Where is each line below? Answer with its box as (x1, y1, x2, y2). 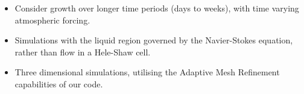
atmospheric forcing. (14, 13, 90, 26)
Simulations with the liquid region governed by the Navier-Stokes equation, (14, 34, 293, 46)
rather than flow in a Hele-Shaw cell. (14, 45, 151, 58)
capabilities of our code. (14, 77, 103, 90)
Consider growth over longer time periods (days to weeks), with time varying (14, 2, 299, 14)
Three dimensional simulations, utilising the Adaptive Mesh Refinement (14, 66, 280, 78)
